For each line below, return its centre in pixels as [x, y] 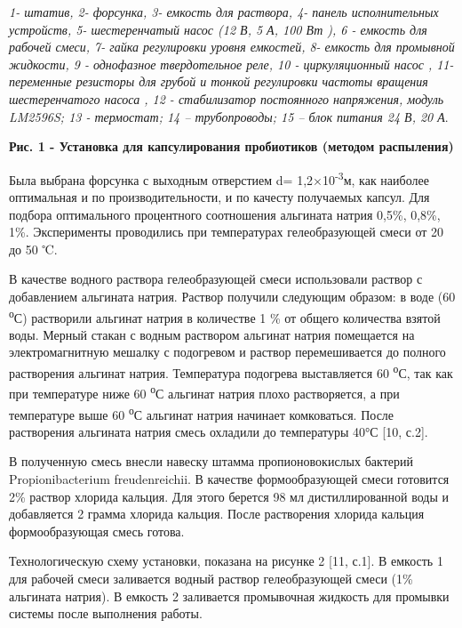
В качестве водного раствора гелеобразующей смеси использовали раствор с [216, 279]
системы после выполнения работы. [106, 613]
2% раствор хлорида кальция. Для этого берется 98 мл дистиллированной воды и [229, 496]
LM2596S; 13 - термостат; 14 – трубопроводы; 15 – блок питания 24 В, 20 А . [229, 116]
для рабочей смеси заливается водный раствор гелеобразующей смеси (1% [211, 578]
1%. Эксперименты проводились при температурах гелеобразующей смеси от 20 [226, 232]
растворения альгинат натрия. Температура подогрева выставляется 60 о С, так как [231, 371]
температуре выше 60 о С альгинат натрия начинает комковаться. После [202, 413]
